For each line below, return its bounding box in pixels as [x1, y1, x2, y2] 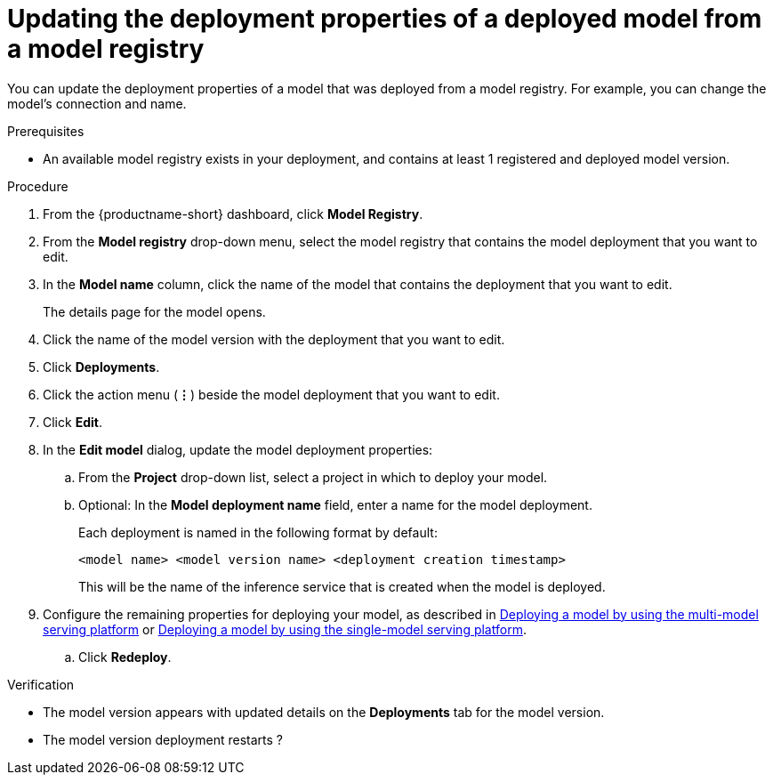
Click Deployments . [43, 359, 160, 375]
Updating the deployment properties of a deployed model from [7, 4, 762, 34]
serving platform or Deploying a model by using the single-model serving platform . [43, 621, 527, 637]
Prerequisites [7, 123, 85, 139]
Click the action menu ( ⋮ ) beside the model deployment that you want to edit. [43, 386, 500, 402]
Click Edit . [43, 414, 102, 430]
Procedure [7, 178, 68, 194]
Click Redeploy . [78, 649, 172, 665]
